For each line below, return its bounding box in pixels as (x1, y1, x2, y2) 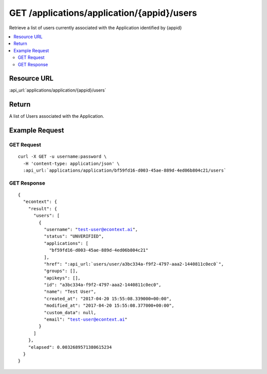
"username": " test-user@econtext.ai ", (44, 227, 138, 232)
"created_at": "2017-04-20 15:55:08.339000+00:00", (44, 296, 172, 301)
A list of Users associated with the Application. (9, 113, 104, 119)
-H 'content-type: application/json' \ (23, 161, 120, 166)
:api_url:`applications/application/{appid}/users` (9, 87, 106, 93)
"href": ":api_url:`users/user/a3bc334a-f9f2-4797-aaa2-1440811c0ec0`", (44, 261, 224, 267)
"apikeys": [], (44, 275, 81, 280)
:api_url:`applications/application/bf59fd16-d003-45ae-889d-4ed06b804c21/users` (23, 168, 227, 173)
